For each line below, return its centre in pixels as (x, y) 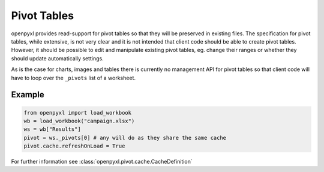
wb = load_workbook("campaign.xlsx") (79, 121)
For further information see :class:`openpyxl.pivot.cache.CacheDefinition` (102, 162)
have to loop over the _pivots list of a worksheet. (73, 78)
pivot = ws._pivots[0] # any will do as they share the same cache (125, 138)
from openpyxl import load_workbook (78, 113)
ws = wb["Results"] (52, 129)
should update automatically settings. (58, 58)
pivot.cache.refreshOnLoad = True (74, 146)
